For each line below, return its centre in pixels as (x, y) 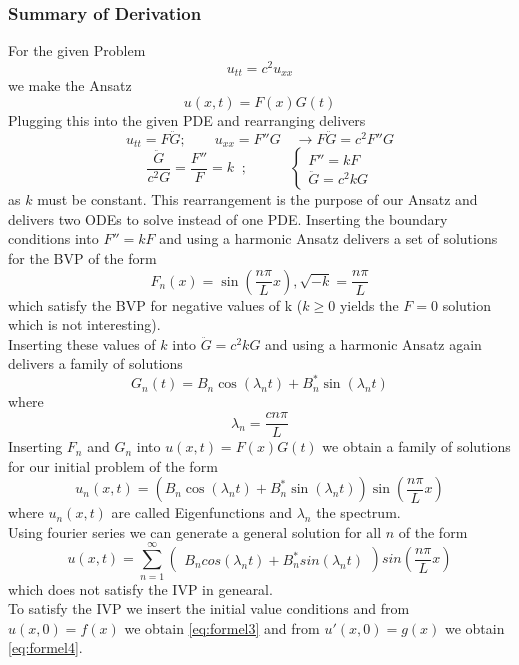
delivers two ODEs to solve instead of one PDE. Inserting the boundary (228, 218)
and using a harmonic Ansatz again (373, 343)
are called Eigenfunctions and (202, 512)
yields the (369, 304)
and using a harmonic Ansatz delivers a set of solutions (328, 238)
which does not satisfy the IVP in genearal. (140, 588)
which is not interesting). (84, 324)
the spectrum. (358, 512)
